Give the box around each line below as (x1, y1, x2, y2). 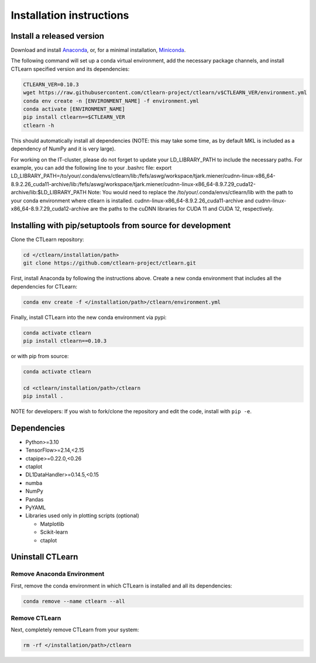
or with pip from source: (11, 352, 69, 359)
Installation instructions (11, 9, 129, 22)
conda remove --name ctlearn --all (23, 597, 125, 604)
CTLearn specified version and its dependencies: (11, 65, 130, 73)
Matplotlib (40, 520, 64, 527)
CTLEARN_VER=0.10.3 (23, 81, 79, 88)
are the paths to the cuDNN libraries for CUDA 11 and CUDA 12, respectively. (90, 205, 274, 212)
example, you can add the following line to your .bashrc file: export (11, 164, 172, 171)
